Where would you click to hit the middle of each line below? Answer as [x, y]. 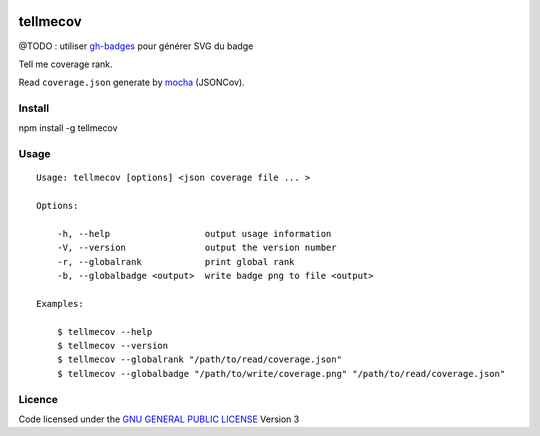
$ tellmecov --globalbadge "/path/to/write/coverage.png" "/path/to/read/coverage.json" [281, 373]
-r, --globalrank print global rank [175, 261]
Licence [38, 399]
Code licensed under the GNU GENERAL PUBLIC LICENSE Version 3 [159, 419]
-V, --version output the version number [196, 248]
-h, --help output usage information [194, 233]
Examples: [60, 303]
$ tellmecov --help [104, 331]
